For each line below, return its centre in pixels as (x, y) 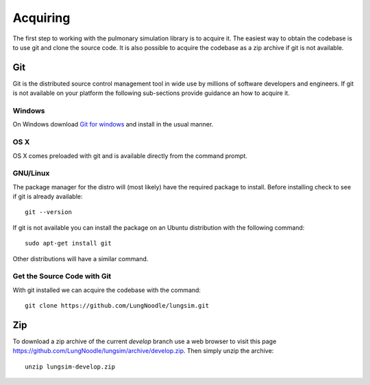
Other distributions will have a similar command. (81, 258)
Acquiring (41, 18)
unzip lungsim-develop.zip (70, 367)
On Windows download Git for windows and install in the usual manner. (113, 124)
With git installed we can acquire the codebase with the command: (107, 290)
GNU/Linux (31, 173)
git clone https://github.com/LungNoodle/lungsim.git (117, 306)
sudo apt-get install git (69, 243)
